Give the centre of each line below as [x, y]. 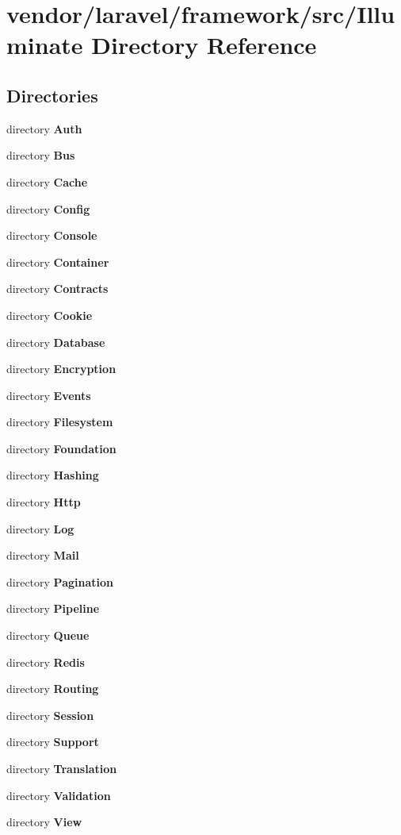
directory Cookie [50, 315]
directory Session [50, 715]
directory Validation [59, 795]
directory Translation [62, 769]
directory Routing [53, 689]
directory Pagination [60, 581]
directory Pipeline [53, 608]
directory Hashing [53, 475]
